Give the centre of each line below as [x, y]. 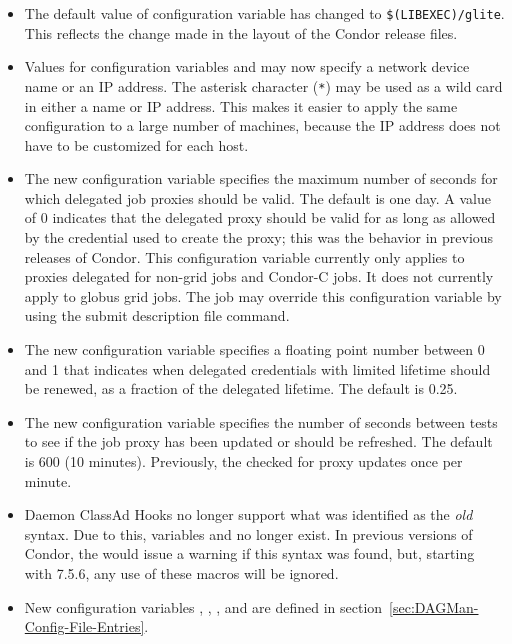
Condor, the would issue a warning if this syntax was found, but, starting [249, 553]
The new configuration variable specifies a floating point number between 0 [254, 349]
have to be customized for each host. [136, 144]
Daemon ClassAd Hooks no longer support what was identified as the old [248, 514]
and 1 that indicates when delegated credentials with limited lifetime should [257, 368]
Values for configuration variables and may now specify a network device [247, 66]
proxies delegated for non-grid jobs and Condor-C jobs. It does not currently [259, 276]
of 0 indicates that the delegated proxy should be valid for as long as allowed [260, 217]
